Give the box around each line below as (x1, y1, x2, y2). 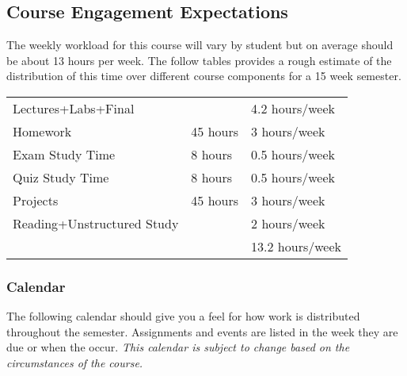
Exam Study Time (13, 144, 116, 163)
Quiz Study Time (13, 167, 109, 186)
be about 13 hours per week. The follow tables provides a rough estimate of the (6, 52, 392, 68)
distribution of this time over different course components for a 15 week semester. (6, 67, 401, 84)
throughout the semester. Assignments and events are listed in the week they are (6, 323, 398, 340)
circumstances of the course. (6, 354, 143, 370)
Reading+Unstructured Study (13, 213, 179, 232)
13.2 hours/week (251, 236, 341, 255)
